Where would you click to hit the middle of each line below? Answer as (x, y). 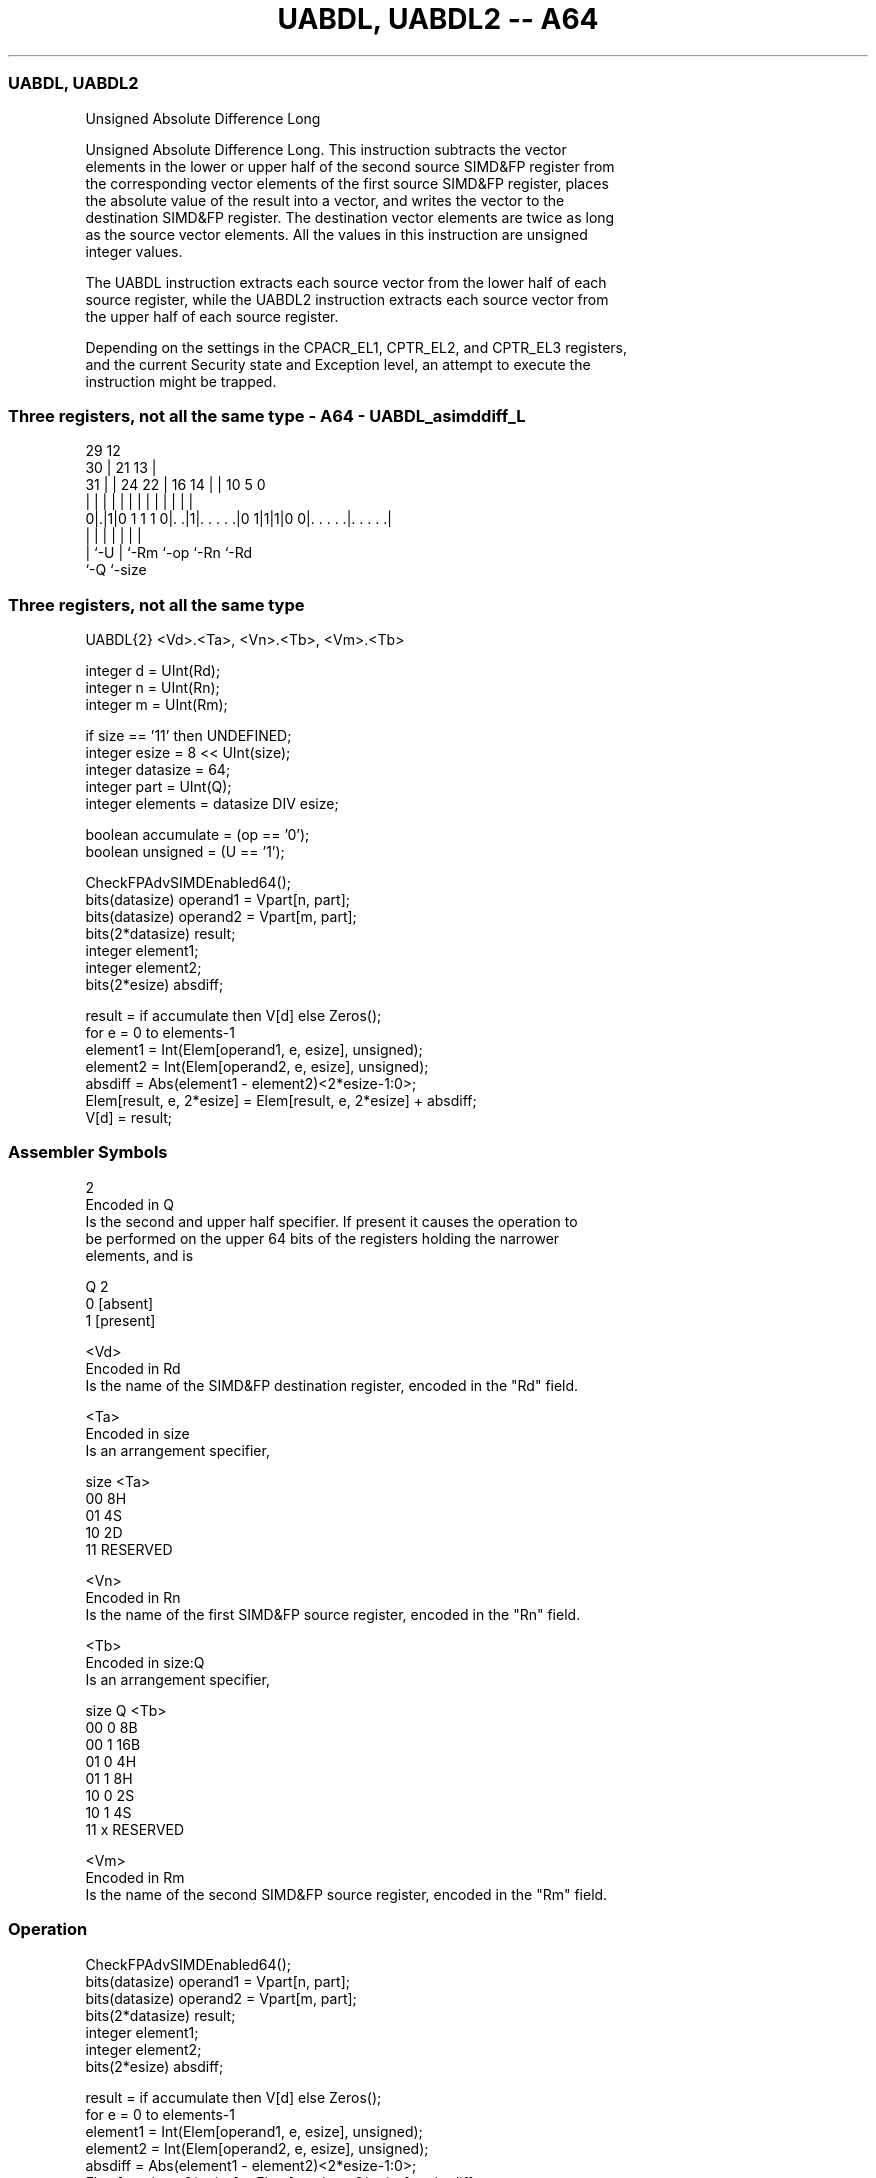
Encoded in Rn (133, 1597)
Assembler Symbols (88, 1152)
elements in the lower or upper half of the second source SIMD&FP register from (350, 166)
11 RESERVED (129, 1549)
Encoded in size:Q (145, 1662)
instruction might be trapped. (181, 381)
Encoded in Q (130, 1204)
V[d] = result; (129, 1117)
